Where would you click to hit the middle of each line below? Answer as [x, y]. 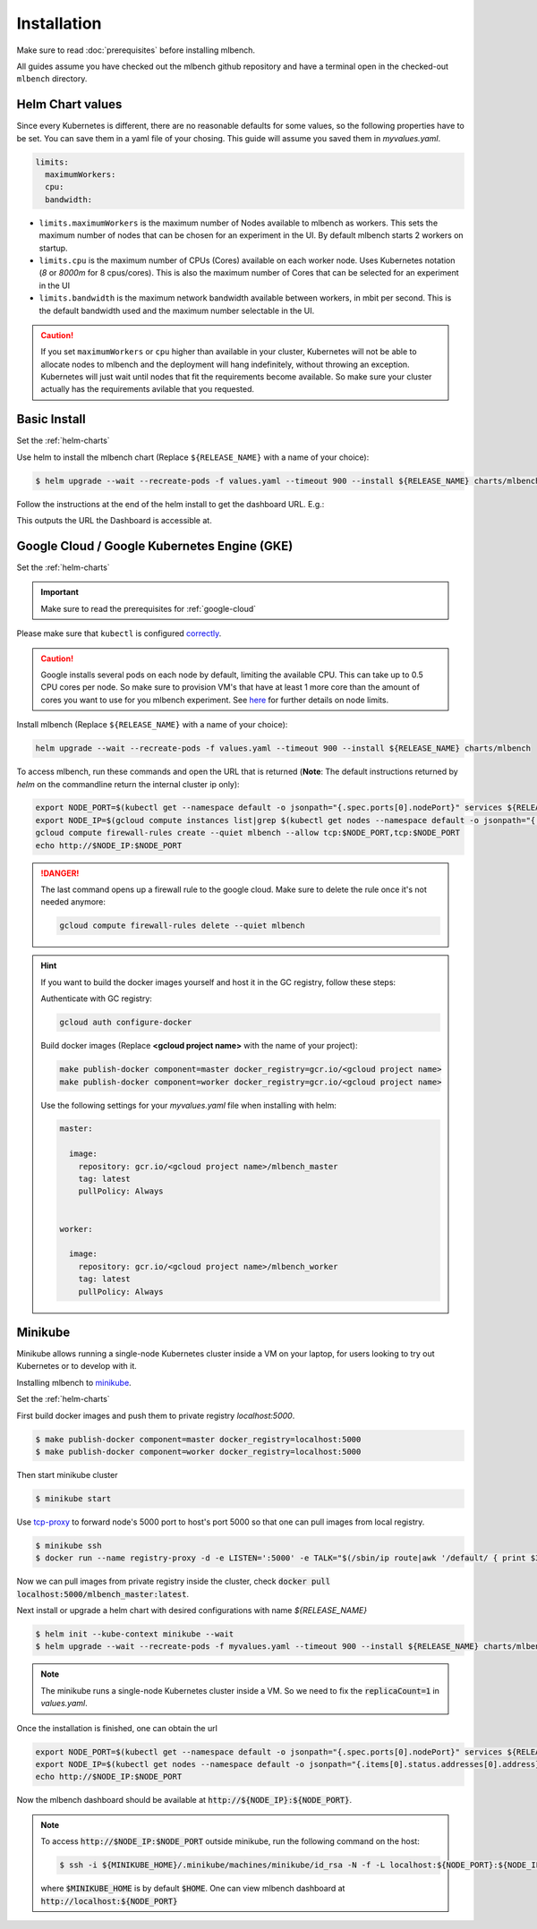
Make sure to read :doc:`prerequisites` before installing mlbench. [136, 50]
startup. [53, 248]
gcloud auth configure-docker [126, 1023]
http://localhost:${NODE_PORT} [109, 1901]
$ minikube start [73, 1498]
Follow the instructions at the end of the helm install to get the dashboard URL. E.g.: [170, 504]
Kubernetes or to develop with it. [77, 1366]
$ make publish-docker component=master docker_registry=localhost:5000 [198, 1439]
